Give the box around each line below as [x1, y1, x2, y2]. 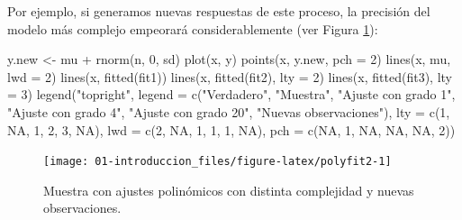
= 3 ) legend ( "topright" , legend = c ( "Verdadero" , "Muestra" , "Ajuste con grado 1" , [7, 85, 456, 104]
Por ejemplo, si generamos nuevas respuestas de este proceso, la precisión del [7, 2, 430, 20]
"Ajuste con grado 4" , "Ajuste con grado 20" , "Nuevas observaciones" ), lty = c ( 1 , [7, 102, 450, 121]
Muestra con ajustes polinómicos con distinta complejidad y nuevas [43, 180, 414, 199]
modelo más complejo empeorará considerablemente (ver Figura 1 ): [7, 19, 378, 38]
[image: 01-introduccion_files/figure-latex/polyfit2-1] [43, 155, 392, 169]
